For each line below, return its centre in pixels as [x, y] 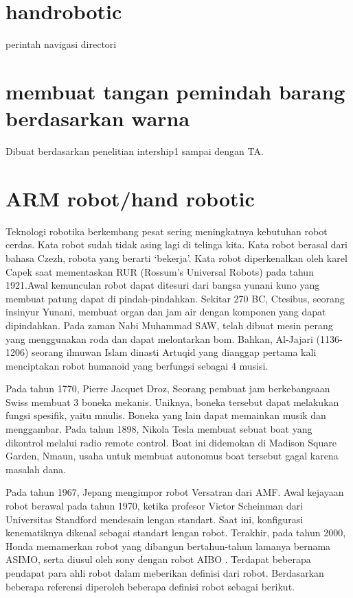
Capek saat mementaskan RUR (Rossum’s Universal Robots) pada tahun [160, 271]
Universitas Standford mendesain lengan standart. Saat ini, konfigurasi [155, 519]
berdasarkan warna [98, 118]
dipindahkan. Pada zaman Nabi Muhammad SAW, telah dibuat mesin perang [169, 325]
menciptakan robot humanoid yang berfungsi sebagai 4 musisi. [137, 365]
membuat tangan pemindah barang [175, 91]
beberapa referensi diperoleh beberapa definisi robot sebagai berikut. [150, 586]
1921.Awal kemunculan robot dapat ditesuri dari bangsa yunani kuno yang [163, 285]
